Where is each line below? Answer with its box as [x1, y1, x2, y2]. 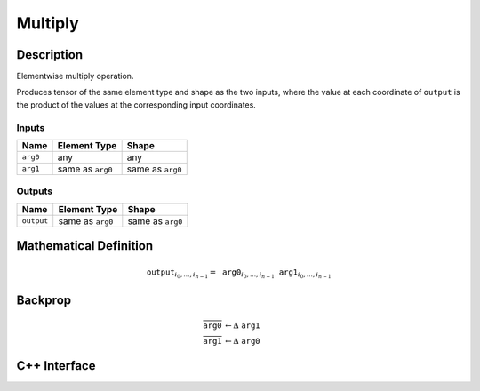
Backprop [16, 293, 72, 308]
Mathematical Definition [16, 238, 154, 253]
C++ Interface [16, 358, 96, 373]
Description [16, 47, 84, 62]
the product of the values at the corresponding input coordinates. [16, 99, 257, 110]
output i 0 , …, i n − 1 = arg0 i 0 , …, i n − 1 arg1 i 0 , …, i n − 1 [147, 267, 332, 280]
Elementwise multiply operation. [16, 71, 134, 82]
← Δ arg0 [225, 336, 261, 346]
